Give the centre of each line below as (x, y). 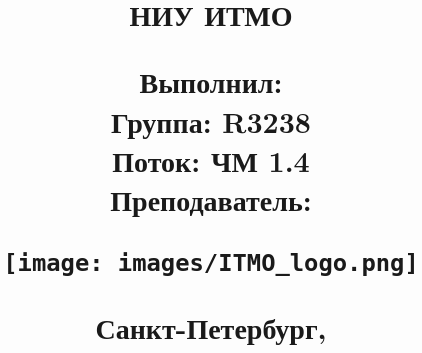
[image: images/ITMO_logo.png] (211, 263)
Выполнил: (211, 81)
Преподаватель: (211, 198)
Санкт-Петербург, (211, 327)
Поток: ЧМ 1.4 (211, 159)
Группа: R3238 (211, 120)
